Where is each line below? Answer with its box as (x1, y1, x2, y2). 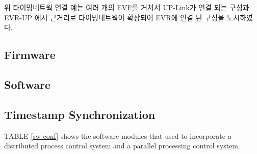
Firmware (4, 47, 56, 63)
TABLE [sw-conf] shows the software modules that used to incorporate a (4, 130, 232, 141)
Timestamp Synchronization (4, 106, 156, 122)
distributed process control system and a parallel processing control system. (4, 140, 240, 151)
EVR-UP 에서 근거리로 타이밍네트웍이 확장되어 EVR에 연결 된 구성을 (4, 12, 224, 22)
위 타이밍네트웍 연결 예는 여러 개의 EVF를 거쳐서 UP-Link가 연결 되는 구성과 (4, 2, 249, 12)
